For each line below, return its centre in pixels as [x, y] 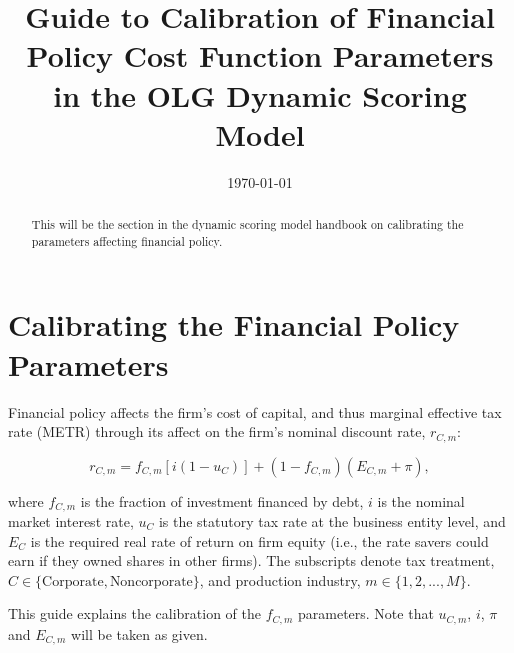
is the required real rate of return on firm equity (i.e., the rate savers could [259, 540]
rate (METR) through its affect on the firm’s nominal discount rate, [217, 431]
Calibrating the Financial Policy [234, 324]
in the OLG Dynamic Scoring [260, 94]
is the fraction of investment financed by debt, [222, 500]
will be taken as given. [139, 633]
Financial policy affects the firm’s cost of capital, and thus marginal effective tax [255, 411]
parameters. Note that [365, 613]
